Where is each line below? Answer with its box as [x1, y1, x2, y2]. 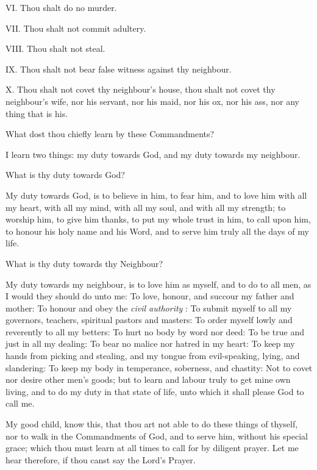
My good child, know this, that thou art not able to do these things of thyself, [5, 418, 298, 430]
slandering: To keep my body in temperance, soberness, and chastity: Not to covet [5, 361, 313, 374]
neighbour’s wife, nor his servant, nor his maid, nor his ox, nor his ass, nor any [5, 94, 299, 107]
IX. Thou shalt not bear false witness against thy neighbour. [5, 62, 232, 75]
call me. [5, 397, 35, 410]
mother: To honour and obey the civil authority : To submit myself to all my [5, 301, 292, 314]
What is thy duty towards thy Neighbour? [5, 257, 163, 269]
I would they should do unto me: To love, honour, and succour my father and [5, 290, 294, 302]
